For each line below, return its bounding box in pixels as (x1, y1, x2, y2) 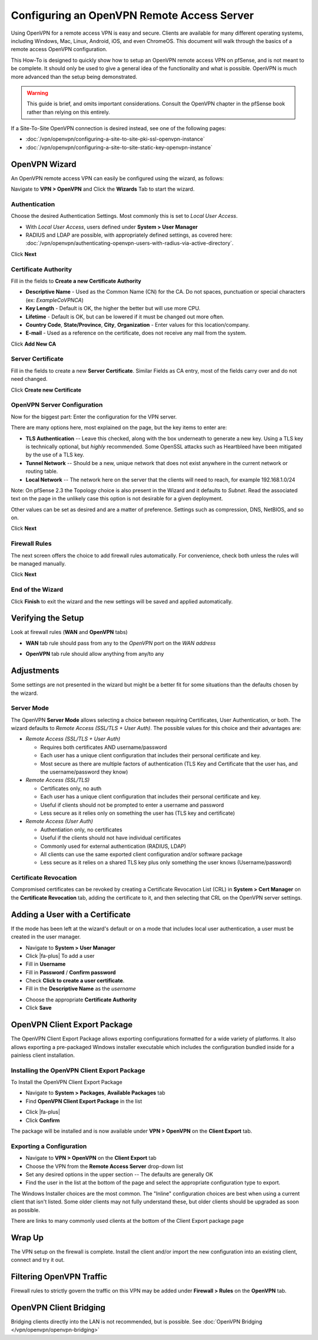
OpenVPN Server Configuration (11, 401, 103, 409)
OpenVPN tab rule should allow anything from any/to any (25, 651, 164, 658)
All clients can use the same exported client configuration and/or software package (40, 851, 243, 858)
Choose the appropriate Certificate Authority (25, 996, 137, 1003)
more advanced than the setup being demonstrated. (11, 73, 138, 80)
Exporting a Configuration (11, 1142, 87, 1150)
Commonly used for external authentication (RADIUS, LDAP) (40, 843, 187, 850)
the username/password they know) (40, 768, 128, 775)
